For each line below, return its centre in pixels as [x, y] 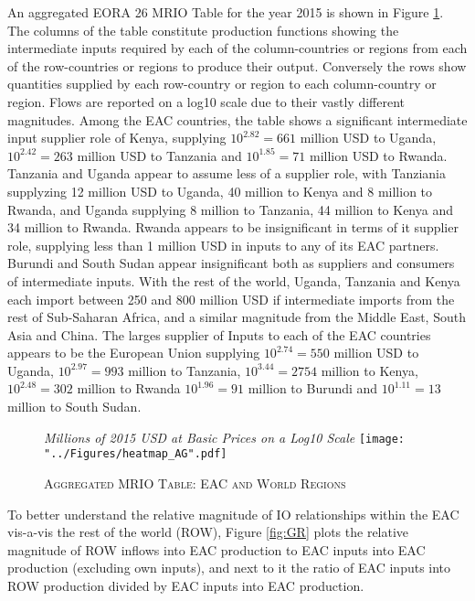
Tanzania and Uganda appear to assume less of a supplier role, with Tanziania [227, 173]
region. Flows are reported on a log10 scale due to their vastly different [206, 101]
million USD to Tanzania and [159, 155]
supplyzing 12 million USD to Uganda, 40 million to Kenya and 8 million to [220, 191]
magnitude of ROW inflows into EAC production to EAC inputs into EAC [216, 549]
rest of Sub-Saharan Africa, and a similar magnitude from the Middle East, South [237, 317]
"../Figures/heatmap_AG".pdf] [136, 454]
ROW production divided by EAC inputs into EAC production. [186, 585]
